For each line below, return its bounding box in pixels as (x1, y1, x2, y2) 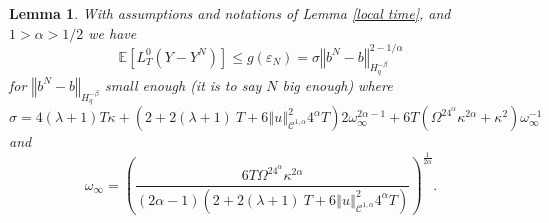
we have (88, 22, 137, 43)
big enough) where (282, 74, 393, 95)
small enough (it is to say (104, 74, 262, 95)
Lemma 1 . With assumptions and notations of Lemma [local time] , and (9, 3, 451, 23)
